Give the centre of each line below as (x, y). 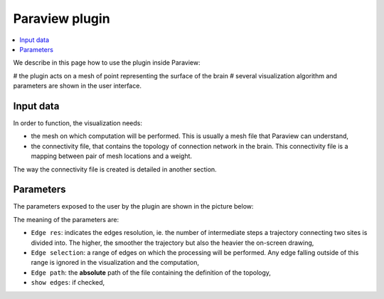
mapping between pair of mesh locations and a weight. (111, 156)
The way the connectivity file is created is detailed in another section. (115, 169)
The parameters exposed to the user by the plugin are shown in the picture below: (133, 206)
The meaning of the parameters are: (66, 219)
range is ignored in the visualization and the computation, (115, 263)
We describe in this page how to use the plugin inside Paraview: (107, 63)
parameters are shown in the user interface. (78, 86)
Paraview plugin (62, 19)
